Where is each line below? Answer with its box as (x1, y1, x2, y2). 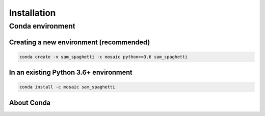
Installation (9, 7, 56, 18)
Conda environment (9, 22, 76, 30)
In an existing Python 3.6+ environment (9, 68, 132, 77)
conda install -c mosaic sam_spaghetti (19, 84, 115, 90)
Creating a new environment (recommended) (9, 38, 150, 46)
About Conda (9, 98, 51, 107)
